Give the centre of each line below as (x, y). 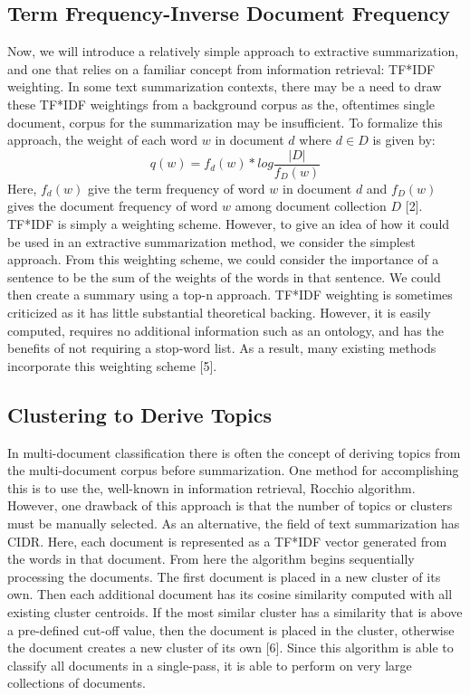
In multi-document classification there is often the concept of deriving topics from (234, 452)
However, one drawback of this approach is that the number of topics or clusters (230, 505)
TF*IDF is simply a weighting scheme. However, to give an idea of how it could (229, 224)
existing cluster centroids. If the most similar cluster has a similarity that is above (235, 611)
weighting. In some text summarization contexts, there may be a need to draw (225, 86)
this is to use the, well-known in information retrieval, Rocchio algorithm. (211, 487)
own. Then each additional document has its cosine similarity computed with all (230, 594)
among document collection (311, 206)
